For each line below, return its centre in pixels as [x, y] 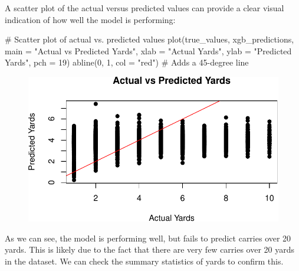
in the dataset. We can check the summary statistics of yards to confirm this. [144, 261]
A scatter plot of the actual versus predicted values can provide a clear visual [144, 8]
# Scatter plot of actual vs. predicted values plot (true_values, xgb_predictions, [149, 39]
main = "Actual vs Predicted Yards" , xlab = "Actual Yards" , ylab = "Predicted [148, 50]
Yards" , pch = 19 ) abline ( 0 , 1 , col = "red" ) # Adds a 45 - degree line [127, 62]
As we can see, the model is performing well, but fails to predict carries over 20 [148, 238]
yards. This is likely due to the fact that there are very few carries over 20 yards [150, 249]
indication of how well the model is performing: [90, 19]
